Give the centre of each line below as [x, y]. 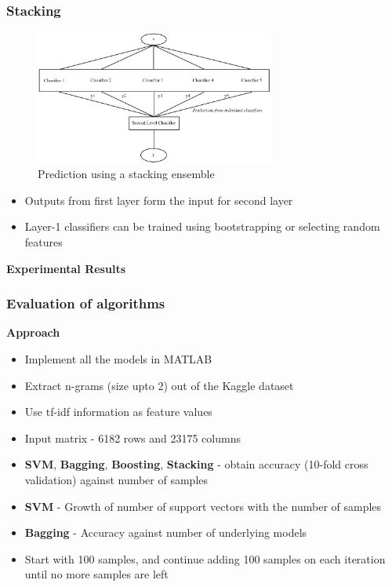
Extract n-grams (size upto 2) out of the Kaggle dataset [159, 385]
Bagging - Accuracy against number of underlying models [166, 532]
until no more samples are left [96, 574]
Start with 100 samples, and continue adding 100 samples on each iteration [205, 558]
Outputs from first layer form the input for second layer [159, 200]
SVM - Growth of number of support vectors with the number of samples [203, 506]
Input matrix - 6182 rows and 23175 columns [132, 438]
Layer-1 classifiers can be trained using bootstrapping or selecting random [202, 226]
